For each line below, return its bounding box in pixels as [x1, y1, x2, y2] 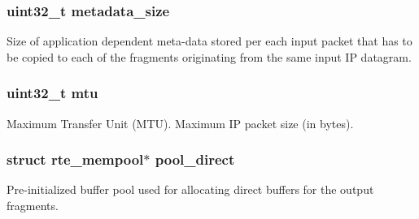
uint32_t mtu [7, 83, 98, 103]
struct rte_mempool [7, 149, 144, 170]
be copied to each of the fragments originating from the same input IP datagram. [7, 48, 412, 65]
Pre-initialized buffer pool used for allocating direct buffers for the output [7, 181, 374, 198]
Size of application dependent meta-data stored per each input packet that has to [7, 32, 412, 49]
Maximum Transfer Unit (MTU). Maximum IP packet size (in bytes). [7, 114, 354, 131]
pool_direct [155, 149, 235, 170]
